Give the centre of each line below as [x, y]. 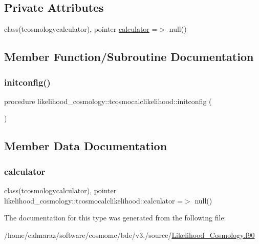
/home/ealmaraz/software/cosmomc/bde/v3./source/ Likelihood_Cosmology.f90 [129, 235]
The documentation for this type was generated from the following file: [115, 218]
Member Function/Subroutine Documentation [129, 57]
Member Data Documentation [86, 146]
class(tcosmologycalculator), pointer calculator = [81, 29]
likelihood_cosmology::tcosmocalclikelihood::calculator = [94, 200]
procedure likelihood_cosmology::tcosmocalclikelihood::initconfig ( [108, 101]
